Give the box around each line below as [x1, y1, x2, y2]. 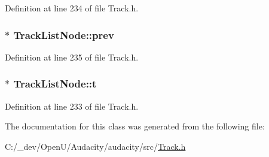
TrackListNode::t [13, 76, 97, 91]
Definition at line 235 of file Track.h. [5, 50, 139, 63]
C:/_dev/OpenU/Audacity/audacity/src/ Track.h [5, 140, 186, 152]
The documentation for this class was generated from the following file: [5, 120, 265, 132]
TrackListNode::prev [13, 27, 114, 42]
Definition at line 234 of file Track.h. [5, 2, 139, 14]
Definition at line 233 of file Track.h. [5, 99, 139, 112]
